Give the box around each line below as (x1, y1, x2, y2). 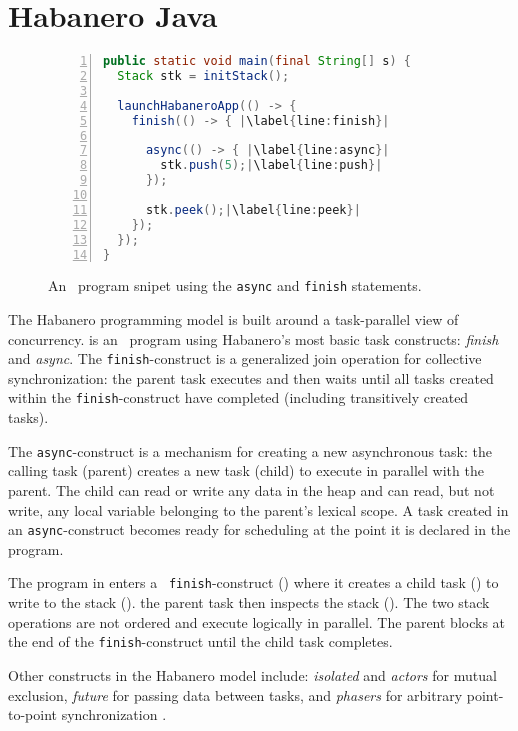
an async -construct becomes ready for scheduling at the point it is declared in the (8, 519, 511, 540)
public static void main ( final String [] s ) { (103, 54, 411, 69)
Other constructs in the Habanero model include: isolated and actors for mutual (8, 664, 497, 685)
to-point (8, 704, 58, 725)
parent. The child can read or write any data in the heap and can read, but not (8, 479, 495, 500)
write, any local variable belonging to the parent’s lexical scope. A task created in (8, 499, 509, 520)
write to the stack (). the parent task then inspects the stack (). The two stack (8, 592, 490, 613)
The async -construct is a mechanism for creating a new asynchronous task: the (8, 440, 492, 461)
